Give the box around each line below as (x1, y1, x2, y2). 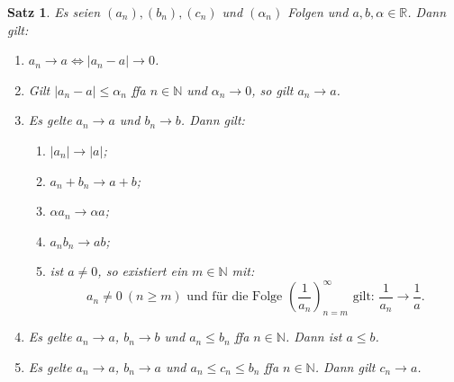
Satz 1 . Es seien (7, 3, 101, 21)
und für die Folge (186, 290, 283, 304)
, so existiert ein (97, 262, 188, 280)
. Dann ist (285, 327, 342, 346)
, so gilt (251, 80, 294, 99)
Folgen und (287, 3, 349, 21)
